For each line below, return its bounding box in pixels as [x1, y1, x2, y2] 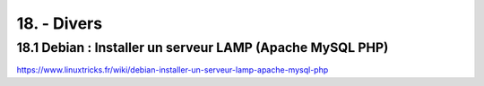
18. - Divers [16, 13, 103, 33]
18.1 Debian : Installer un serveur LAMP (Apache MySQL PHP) [16, 39, 389, 56]
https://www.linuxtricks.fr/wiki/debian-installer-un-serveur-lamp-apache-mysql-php [16, 64, 329, 75]
